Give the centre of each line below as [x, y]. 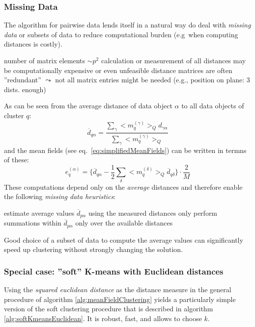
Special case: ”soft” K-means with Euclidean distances [114, 271]
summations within [33, 223]
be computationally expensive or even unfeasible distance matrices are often [118, 70]
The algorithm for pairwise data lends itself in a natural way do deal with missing [127, 25]
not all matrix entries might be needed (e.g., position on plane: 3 [153, 80]
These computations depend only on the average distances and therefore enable [123, 187]
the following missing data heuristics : [60, 196]
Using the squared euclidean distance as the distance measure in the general [118, 289]
